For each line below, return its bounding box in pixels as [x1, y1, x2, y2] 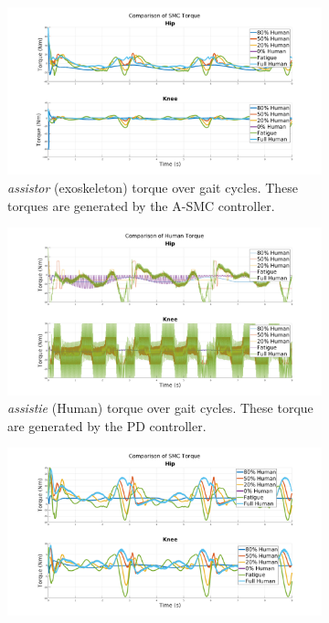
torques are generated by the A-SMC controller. [7, 195, 275, 215]
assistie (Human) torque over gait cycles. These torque [7, 398, 313, 417]
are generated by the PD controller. [7, 416, 207, 435]
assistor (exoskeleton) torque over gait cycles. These [7, 178, 299, 197]
